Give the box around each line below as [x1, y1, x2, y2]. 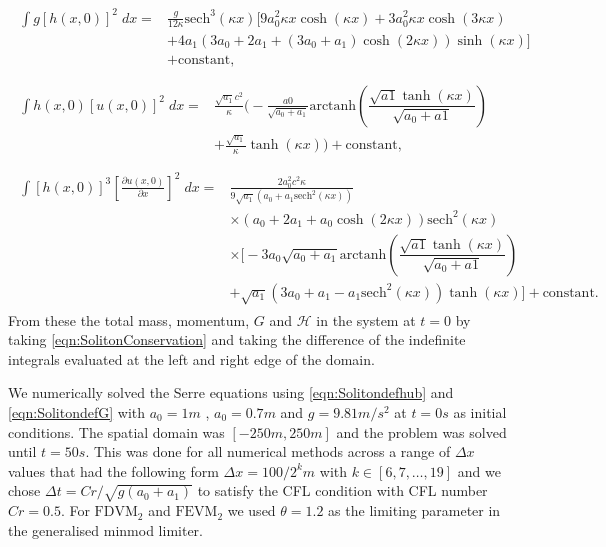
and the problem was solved [336, 421, 507, 442]
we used [227, 500, 276, 521]
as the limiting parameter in [328, 500, 501, 521]
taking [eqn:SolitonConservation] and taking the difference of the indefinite [8, 329, 466, 350]
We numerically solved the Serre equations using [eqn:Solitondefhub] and [8, 382, 454, 403]
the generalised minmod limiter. [8, 519, 203, 540]
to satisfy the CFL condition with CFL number [197, 480, 488, 501]
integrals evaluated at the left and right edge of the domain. [8, 348, 375, 369]
